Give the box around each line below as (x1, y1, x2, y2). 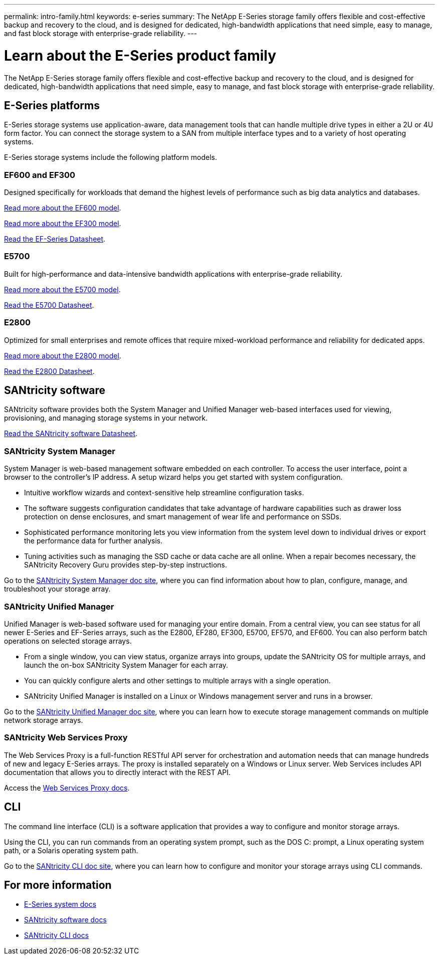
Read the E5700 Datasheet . (4, 300, 94, 309)
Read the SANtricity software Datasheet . (4, 429, 138, 438)
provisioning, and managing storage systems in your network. (4, 414, 208, 423)
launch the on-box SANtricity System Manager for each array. (24, 660, 229, 669)
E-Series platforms (4, 99, 100, 112)
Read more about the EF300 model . (4, 219, 121, 228)
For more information (4, 878, 112, 891)
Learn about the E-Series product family (4, 47, 277, 64)
